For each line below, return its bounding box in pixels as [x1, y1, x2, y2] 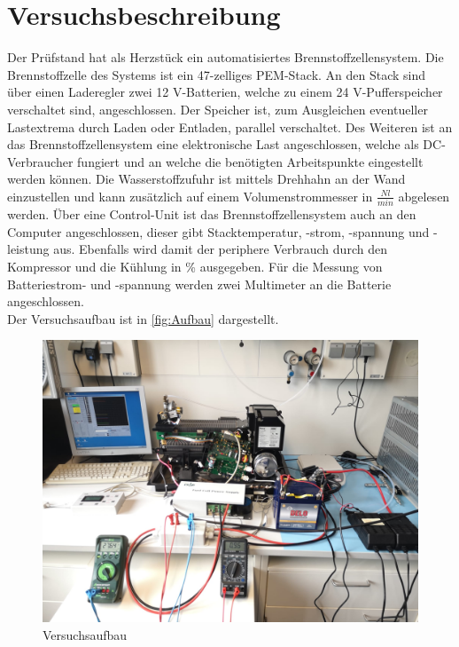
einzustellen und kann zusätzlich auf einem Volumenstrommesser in [7, 186, 373, 205]
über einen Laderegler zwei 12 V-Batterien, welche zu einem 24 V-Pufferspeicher [7, 83, 443, 101]
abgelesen [398, 186, 450, 205]
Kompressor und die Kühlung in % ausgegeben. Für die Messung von [7, 256, 383, 275]
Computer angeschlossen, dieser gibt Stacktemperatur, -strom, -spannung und [7, 222, 430, 241]
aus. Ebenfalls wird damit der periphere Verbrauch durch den [53, 240, 387, 258]
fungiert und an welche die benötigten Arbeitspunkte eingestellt [77, 152, 424, 170]
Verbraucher [7, 152, 74, 170]
